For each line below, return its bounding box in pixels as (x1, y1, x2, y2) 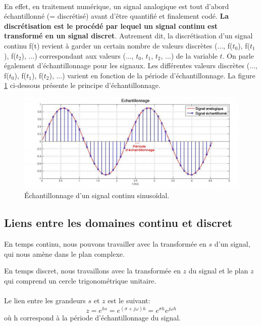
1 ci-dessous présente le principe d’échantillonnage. (4, 80, 161, 90)
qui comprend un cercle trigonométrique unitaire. (4, 275, 156, 286)
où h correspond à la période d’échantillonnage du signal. (4, 312, 181, 323)
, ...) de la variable (161, 50, 218, 61)
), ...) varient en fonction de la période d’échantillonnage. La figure (49, 70, 255, 80)
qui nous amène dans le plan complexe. (4, 248, 125, 259)
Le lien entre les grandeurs (4, 295, 86, 305)
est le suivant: (108, 295, 150, 305)
